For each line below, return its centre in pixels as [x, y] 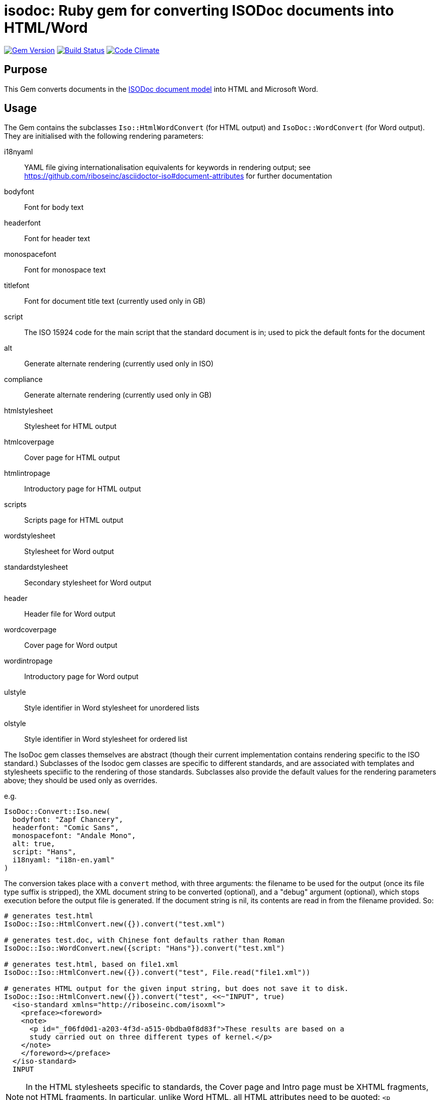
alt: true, [34, 844]
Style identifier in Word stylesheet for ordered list [106, 739]
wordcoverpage [30, 630]
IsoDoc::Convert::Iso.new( [57, 812]
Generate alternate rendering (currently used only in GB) [118, 395]
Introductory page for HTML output [83, 489]
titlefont [17, 286]
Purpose [26, 70]
